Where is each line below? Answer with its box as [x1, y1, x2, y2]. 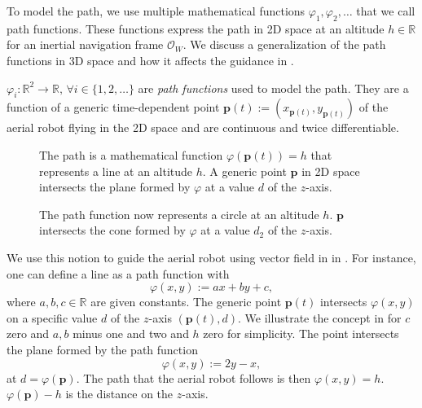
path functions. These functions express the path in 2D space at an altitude [7, 20, 385, 37]
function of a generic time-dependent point [7, 99, 220, 116]
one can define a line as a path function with [7, 265, 230, 282]
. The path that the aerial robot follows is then [76, 369, 311, 386]
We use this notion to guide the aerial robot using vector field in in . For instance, [7, 248, 416, 265]
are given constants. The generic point [90, 293, 282, 310]
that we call [356, 2, 415, 19]
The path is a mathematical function [39, 146, 223, 163]
